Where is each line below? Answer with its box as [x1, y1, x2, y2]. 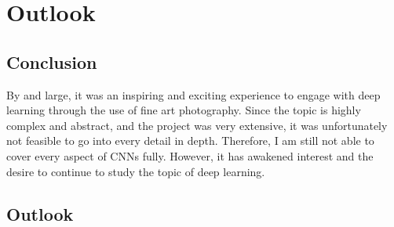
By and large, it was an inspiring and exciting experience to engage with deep [6, 86, 381, 103]
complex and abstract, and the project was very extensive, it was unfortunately [6, 117, 388, 133]
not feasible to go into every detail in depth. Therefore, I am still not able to [6, 132, 374, 149]
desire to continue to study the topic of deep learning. [6, 163, 265, 179]
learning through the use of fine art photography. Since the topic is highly [6, 102, 361, 118]
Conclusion [6, 49, 97, 74]
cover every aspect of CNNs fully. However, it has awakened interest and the [6, 147, 374, 164]
